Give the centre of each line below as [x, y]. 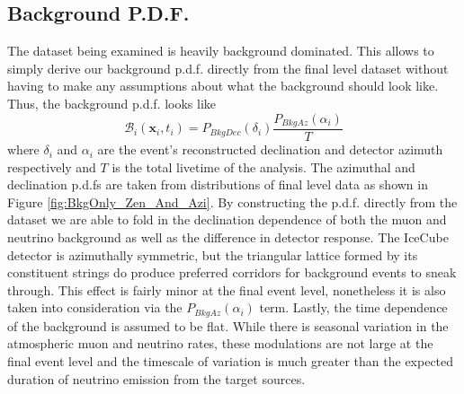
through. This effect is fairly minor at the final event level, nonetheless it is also [227, 289]
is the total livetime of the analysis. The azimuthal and [263, 166]
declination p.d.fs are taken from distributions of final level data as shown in [218, 184]
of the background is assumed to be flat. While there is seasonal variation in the [228, 325]
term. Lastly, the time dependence [353, 307]
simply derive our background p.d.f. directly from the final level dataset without [228, 68]
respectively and [52, 166]
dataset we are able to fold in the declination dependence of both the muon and [227, 219]
